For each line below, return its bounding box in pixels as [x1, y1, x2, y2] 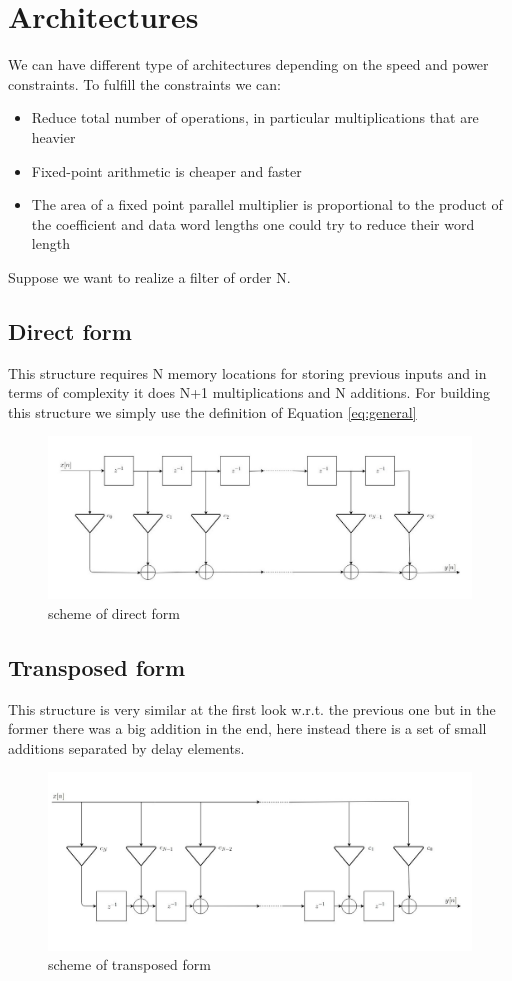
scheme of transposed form [48, 954, 211, 975]
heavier [31, 126, 76, 147]
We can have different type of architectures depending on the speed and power [8, 54, 489, 75]
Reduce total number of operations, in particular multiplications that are [31, 107, 479, 128]
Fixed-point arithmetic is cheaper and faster [31, 160, 302, 181]
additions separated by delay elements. [8, 737, 245, 758]
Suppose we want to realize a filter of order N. [8, 266, 291, 287]
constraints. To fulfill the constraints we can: [8, 73, 281, 94]
